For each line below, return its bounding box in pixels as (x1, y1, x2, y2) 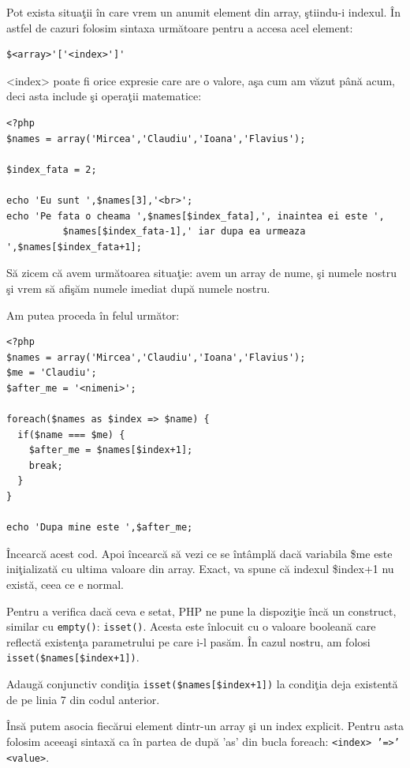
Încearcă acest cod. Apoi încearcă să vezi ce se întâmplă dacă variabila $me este (6, 545, 393, 561)
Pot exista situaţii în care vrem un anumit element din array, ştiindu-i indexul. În (6, 4, 401, 20)
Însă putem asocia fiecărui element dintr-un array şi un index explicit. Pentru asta (6, 717, 404, 734)
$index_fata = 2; (6, 163, 97, 175)
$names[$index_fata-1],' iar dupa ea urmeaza (62, 226, 306, 238)
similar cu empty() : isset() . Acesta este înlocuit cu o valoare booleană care (6, 618, 376, 635)
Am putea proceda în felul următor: (6, 306, 180, 323)
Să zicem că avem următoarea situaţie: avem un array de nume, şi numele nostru (6, 264, 397, 281)
